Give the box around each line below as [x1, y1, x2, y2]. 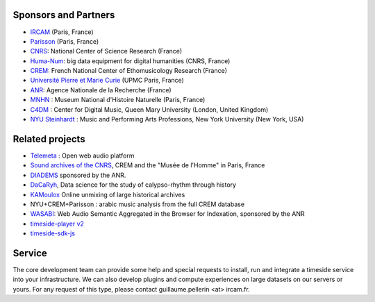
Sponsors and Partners [12, 9, 115, 21]
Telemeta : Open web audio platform [30, 151, 135, 160]
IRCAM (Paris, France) [30, 28, 94, 36]
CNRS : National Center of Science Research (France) [30, 47, 183, 56]
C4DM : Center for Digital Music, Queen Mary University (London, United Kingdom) [30, 105, 269, 114]
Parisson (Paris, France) [30, 37, 99, 45]
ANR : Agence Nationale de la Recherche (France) [30, 85, 172, 94]
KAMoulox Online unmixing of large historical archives [30, 190, 185, 199]
